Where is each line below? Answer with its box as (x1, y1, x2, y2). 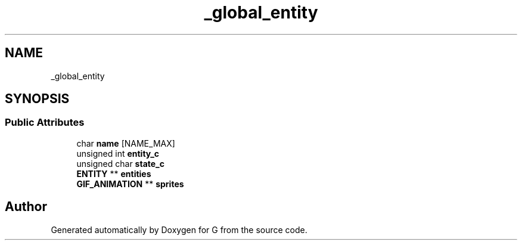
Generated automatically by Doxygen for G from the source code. (51, 224, 307, 235)
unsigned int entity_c (76, 148, 160, 159)
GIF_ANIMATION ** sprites (76, 178, 184, 189)
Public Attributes (5, 116, 85, 129)
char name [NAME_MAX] (76, 138, 175, 148)
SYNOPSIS (5, 91, 70, 107)
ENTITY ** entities (76, 168, 151, 179)
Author (5, 199, 47, 215)
